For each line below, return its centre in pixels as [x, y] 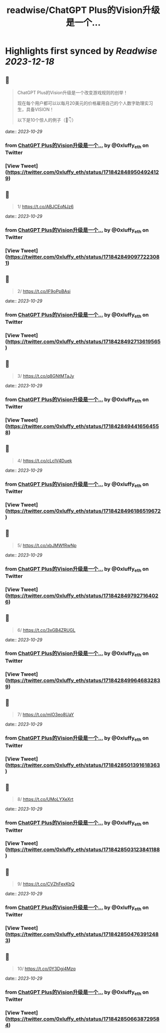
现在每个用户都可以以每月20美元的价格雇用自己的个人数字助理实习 [85, 103]
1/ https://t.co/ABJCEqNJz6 [45, 206]
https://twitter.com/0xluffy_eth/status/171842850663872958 [83, 1019]
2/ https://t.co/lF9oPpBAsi [44, 291]
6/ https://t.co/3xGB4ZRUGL [46, 630]
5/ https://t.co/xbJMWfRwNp [47, 545]
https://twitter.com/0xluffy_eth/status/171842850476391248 [83, 934]
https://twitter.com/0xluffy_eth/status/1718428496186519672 [84, 511]
